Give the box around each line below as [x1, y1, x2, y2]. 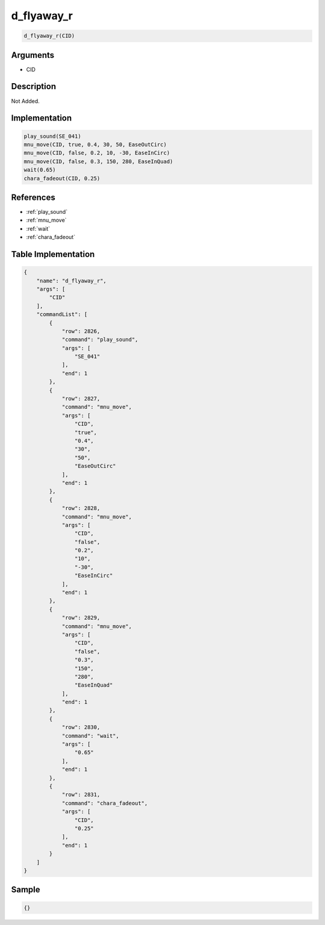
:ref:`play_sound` [26, 208, 68, 215]
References [11, 192, 55, 202]
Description [11, 81, 57, 92]
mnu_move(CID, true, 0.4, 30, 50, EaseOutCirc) [23, 141, 167, 148]
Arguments [11, 50, 55, 60]
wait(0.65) [23, 166, 56, 173]
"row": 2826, [61, 328, 101, 334]
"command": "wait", [61, 732, 120, 739]
